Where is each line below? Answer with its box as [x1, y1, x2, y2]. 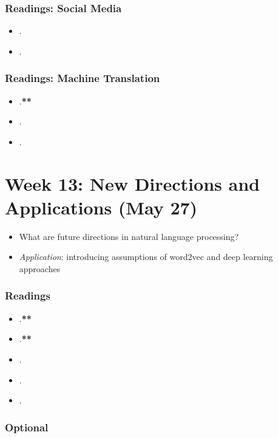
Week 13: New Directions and [5, 171, 260, 196]
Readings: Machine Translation [5, 70, 160, 86]
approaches [19, 262, 61, 275]
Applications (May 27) [5, 194, 198, 219]
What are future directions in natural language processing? [19, 230, 239, 242]
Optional [5, 419, 49, 434]
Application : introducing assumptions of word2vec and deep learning [19, 250, 273, 263]
